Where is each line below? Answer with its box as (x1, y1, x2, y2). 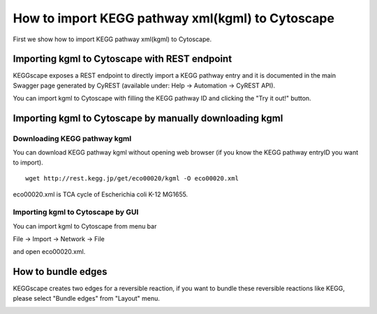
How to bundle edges (13, 266, 108, 278)
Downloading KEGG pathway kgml (13, 134, 132, 143)
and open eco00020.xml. (13, 248, 86, 256)
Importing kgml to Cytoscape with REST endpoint (13, 53, 232, 65)
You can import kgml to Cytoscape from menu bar (13, 222, 157, 230)
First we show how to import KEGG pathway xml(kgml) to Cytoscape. (13, 35, 212, 43)
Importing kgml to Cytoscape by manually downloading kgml (13, 113, 283, 124)
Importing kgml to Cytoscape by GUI (13, 207, 139, 217)
